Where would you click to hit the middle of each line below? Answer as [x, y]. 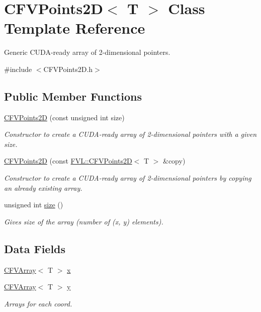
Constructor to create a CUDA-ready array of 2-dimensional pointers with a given [130, 134]
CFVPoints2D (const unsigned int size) [64, 117]
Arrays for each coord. [38, 303]
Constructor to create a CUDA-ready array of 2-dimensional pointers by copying [128, 178]
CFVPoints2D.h [68, 69]
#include [18, 69]
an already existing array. [43, 187]
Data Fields [35, 248]
